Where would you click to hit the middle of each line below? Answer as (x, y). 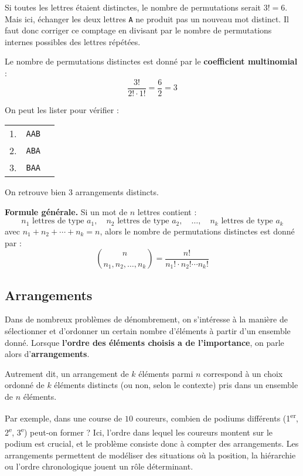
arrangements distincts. (117, 192)
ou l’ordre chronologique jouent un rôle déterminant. (99, 466)
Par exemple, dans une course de (64, 418)
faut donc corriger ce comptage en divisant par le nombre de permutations (138, 30)
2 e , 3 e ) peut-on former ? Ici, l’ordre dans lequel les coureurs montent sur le (139, 431)
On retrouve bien (35, 192)
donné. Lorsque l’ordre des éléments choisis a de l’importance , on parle (144, 342)
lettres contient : (167, 211)
